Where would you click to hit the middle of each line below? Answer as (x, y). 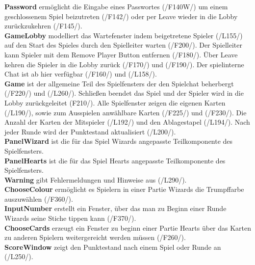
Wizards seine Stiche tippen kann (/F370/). (70, 218)
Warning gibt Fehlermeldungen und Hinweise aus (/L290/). (96, 179)
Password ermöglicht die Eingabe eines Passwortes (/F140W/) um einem (116, 6)
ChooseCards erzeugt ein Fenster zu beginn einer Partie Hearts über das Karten (128, 227)
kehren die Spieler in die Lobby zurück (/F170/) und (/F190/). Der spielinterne (124, 64)
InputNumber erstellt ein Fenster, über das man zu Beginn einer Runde (115, 208)
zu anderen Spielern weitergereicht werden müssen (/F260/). (95, 237)
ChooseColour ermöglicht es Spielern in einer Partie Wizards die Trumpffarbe (124, 189)
